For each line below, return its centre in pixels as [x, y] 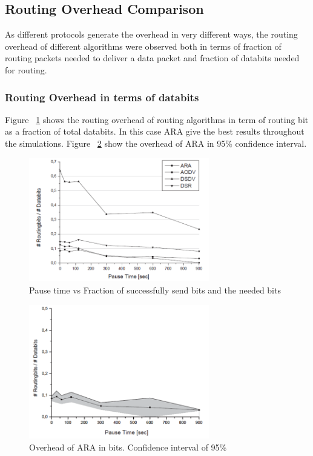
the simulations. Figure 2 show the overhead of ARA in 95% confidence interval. [156, 143]
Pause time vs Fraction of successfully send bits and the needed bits [155, 290]
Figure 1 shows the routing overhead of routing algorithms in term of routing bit [157, 119]
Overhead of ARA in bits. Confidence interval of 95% [128, 447]
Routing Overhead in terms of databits [102, 97]
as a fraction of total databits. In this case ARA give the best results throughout [155, 131]
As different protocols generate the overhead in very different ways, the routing [151, 34]
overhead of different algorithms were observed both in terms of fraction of [143, 46]
